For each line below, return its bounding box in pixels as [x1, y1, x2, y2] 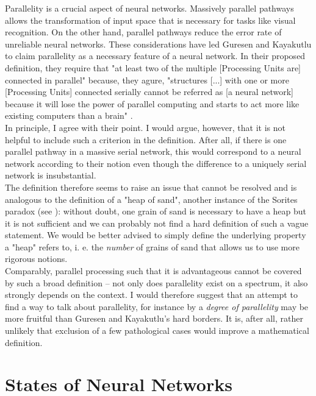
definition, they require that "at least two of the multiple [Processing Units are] [5, 61, 301, 74]
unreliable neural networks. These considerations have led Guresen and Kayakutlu [5, 37, 312, 50]
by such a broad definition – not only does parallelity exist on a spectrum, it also [5, 276, 308, 289]
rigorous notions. [5, 252, 68, 265]
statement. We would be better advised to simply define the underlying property [5, 228, 306, 241]
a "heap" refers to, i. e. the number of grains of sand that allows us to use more [5, 240, 300, 253]
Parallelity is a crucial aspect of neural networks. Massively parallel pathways [5, 2, 294, 14]
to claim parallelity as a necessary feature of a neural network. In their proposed [5, 49, 306, 62]
